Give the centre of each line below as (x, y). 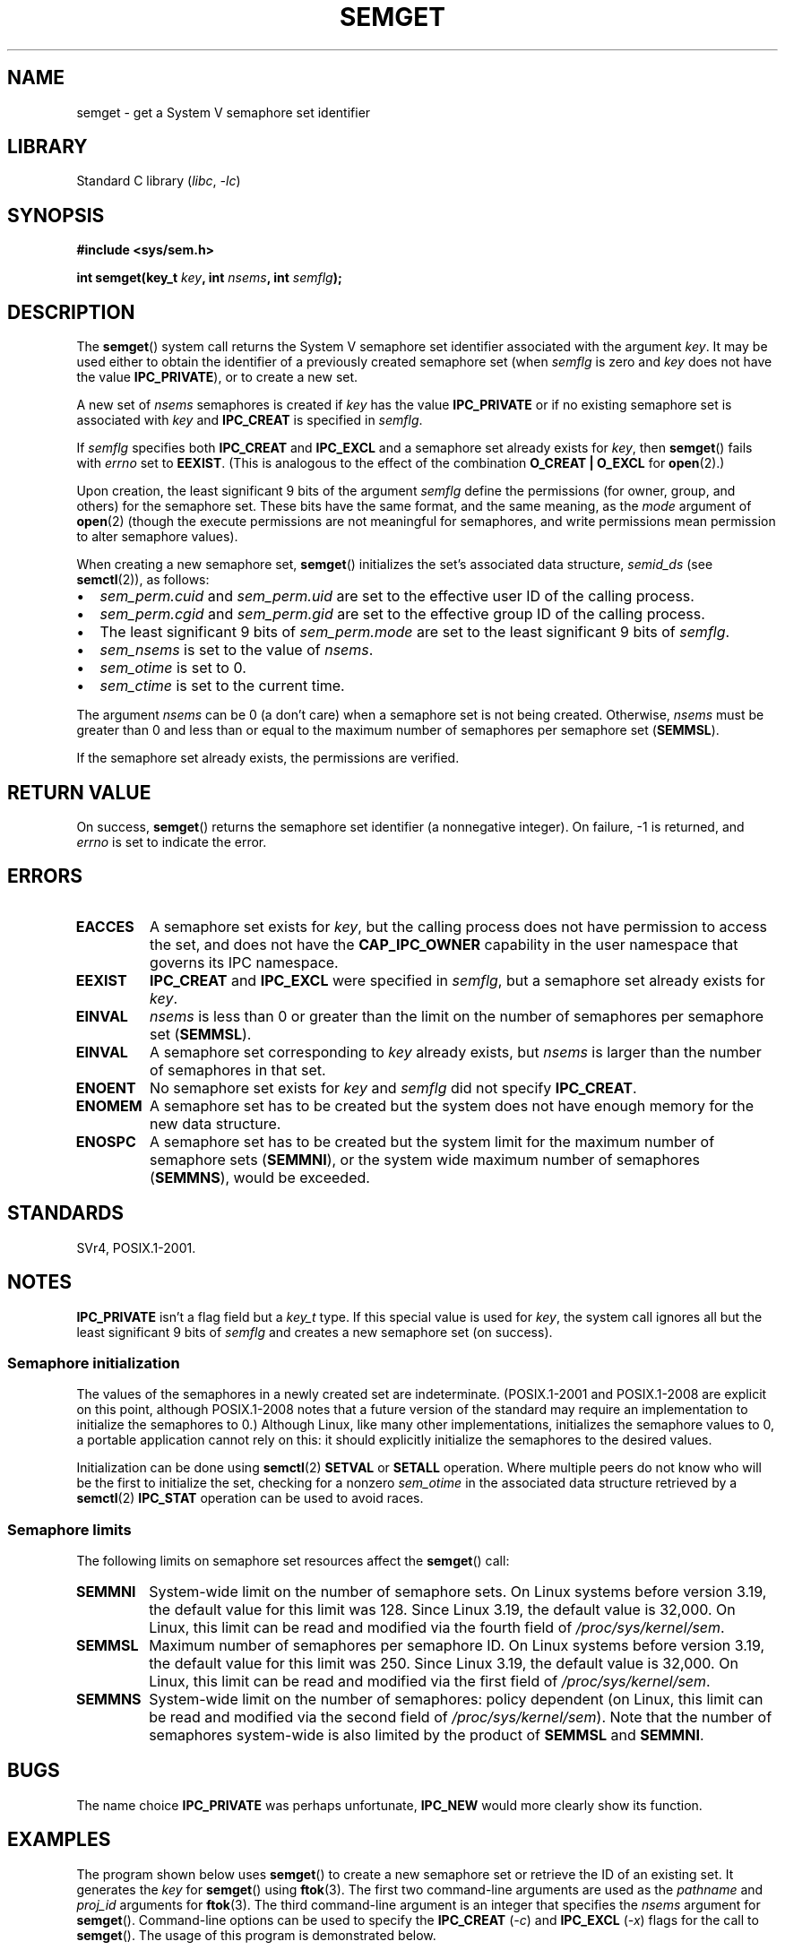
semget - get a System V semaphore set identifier (224, 112)
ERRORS (45, 876)
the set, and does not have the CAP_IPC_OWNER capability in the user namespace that (444, 944)
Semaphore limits (69, 1529)
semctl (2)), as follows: (143, 580)
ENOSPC (106, 1141)
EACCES (105, 926)
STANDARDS (66, 1213)
